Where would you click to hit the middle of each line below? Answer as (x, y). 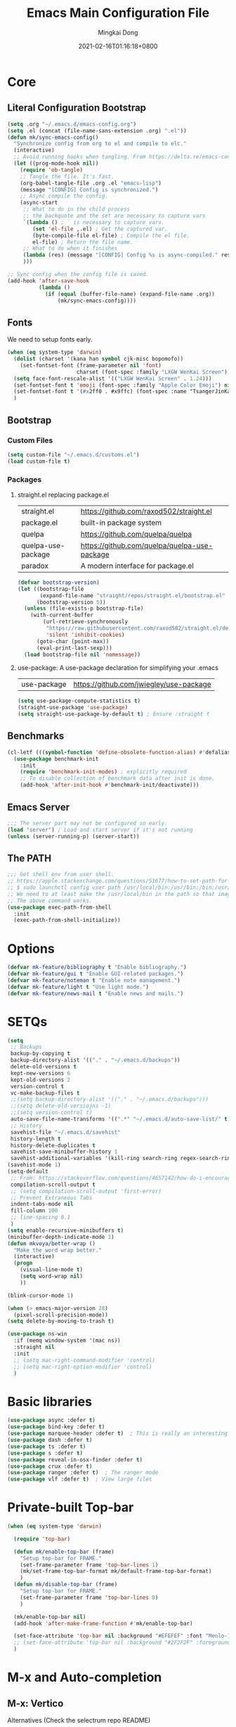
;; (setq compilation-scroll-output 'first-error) (86, 1191)
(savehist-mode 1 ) (34, 1165)
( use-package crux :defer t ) (50, 1466)
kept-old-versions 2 (40, 1080)
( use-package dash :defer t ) (50, 1440)
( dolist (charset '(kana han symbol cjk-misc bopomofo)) (99, 359)
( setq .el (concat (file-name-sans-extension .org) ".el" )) (97, 131)
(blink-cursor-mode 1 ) (40, 1295)
